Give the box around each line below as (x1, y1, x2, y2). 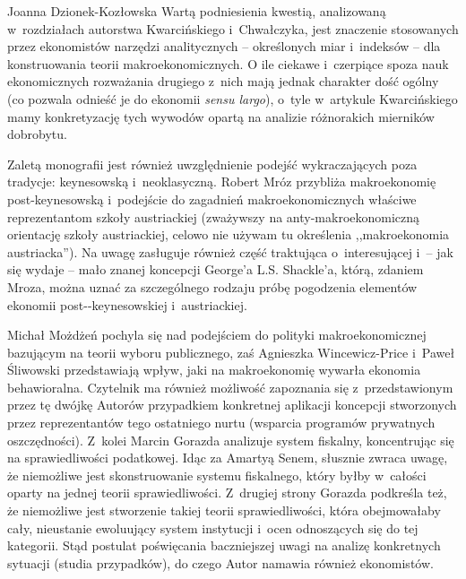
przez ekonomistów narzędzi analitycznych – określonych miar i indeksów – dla (7, 37, 441, 56)
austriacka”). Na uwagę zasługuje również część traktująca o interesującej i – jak (7, 242, 453, 261)
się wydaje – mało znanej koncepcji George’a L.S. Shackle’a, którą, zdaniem (7, 260, 424, 279)
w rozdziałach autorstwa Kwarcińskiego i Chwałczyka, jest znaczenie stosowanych (7, 19, 459, 38)
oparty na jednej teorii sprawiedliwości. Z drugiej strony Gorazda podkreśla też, (7, 483, 447, 502)
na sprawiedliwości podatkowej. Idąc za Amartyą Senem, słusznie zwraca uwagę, (7, 448, 448, 467)
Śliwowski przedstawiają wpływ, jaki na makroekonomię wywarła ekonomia (7, 360, 421, 379)
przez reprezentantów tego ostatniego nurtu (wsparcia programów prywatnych (7, 413, 436, 432)
